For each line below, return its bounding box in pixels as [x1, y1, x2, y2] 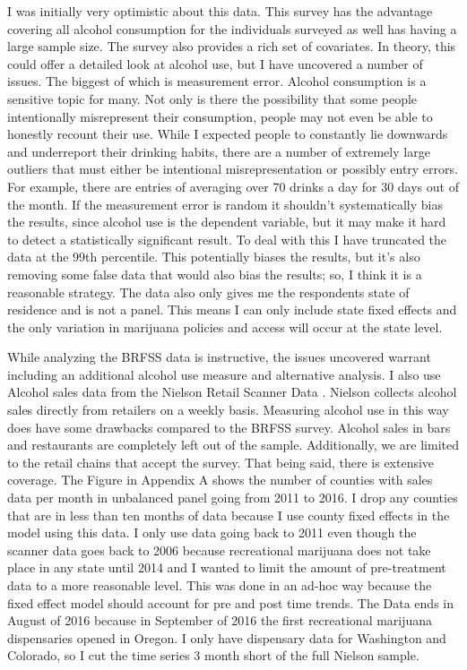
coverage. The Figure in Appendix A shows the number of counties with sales [7, 470, 433, 489]
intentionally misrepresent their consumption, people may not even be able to [7, 107, 433, 125]
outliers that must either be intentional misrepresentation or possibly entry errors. [7, 159, 458, 178]
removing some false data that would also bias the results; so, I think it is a [7, 264, 422, 283]
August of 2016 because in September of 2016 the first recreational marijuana [7, 611, 433, 630]
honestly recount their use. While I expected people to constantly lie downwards [7, 125, 448, 143]
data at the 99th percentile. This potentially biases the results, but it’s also [7, 247, 420, 266]
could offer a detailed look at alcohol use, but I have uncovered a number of [7, 54, 423, 73]
